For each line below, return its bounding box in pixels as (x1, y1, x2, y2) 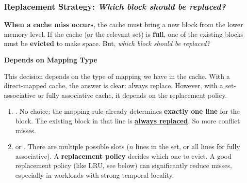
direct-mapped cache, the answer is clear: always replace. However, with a (4, 80, 223, 91)
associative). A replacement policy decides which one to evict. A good (15, 151, 231, 161)
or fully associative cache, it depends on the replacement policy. (37, 90, 227, 100)
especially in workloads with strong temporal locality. (15, 169, 174, 180)
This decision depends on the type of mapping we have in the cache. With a (4, 71, 230, 81)
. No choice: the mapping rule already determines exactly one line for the (15, 106, 240, 116)
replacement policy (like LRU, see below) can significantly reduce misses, (15, 160, 232, 170)
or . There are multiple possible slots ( (15, 141, 130, 152)
